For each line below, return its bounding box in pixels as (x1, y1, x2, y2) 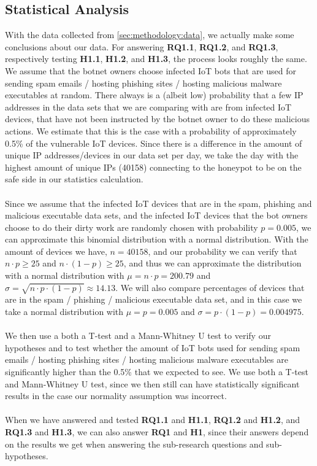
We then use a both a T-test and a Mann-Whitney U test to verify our (5, 329, 271, 342)
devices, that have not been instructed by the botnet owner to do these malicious (5, 112, 310, 125)
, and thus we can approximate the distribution (123, 257, 302, 270)
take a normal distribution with (5, 305, 124, 318)
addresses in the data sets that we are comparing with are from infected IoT (5, 100, 292, 113)
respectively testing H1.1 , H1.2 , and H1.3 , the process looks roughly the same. (5, 52, 307, 65)
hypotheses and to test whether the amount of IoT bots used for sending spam (5, 341, 300, 354)
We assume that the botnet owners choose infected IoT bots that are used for (5, 64, 296, 77)
